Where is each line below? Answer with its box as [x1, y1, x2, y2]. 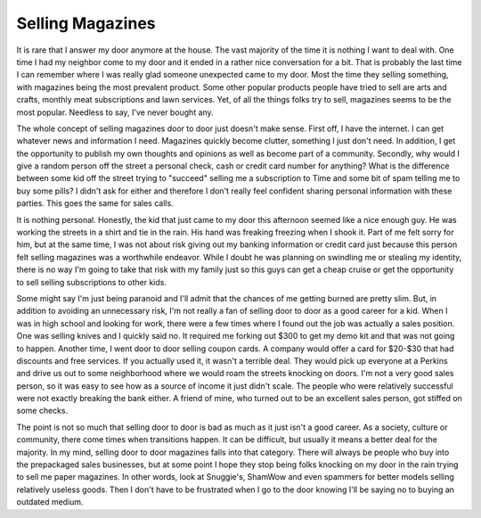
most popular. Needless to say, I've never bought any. [16, 107, 214, 118]
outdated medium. [16, 497, 84, 507]
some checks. [16, 406, 69, 416]
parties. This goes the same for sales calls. [16, 198, 174, 209]
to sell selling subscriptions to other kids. [16, 276, 167, 287]
